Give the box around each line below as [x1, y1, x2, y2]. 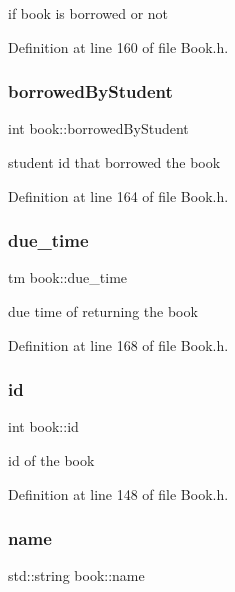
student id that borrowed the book [8, 152, 221, 172]
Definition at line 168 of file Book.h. [8, 334, 229, 355]
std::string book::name [8, 565, 145, 586]
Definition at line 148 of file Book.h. [8, 483, 229, 504]
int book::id [8, 416, 79, 437]
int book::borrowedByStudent [8, 118, 189, 139]
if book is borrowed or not [8, 3, 169, 23]
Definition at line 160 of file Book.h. [8, 36, 229, 57]
